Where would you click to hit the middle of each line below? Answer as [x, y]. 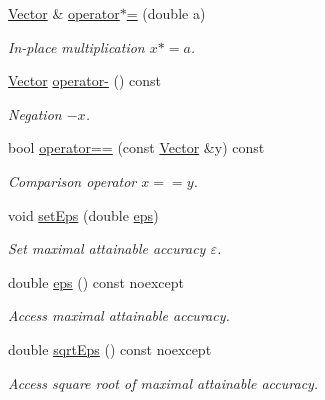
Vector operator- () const [85, 80]
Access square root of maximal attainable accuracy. [163, 382]
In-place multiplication [76, 46]
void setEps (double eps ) [83, 214]
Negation [35, 113]
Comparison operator [72, 180]
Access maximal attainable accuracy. [119, 315]
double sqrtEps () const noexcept [110, 348]
